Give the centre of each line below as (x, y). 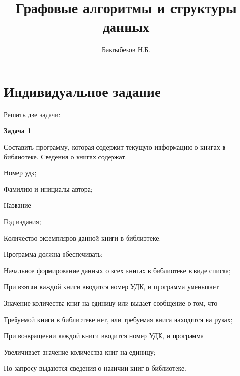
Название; (18, 205)
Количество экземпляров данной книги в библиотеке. (82, 238)
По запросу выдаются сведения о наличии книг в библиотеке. (95, 368)
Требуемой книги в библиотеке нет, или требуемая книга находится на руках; (118, 319)
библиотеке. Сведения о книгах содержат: (65, 156)
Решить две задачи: (32, 114)
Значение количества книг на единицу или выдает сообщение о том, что (111, 303)
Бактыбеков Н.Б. (126, 50)
